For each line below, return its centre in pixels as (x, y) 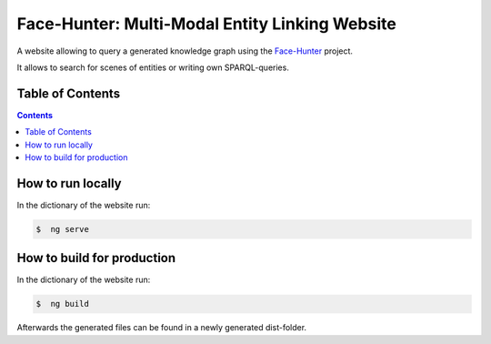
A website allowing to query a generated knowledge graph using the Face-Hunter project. (185, 51)
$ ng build (63, 304)
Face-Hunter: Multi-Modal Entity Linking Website (207, 24)
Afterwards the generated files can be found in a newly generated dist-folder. (162, 328)
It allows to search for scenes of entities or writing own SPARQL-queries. (153, 67)
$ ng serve (63, 229)
